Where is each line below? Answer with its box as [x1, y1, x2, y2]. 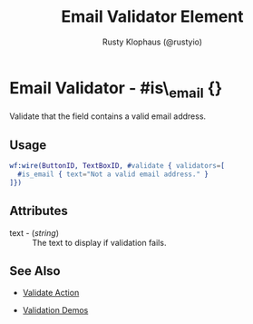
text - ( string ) [9, 227, 59, 238]
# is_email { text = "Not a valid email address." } [17, 170, 209, 179]
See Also [9, 263, 61, 279]
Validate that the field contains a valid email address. [9, 111, 207, 122]
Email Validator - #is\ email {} [9, 77, 223, 102]
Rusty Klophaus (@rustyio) [102, 36, 202, 47]
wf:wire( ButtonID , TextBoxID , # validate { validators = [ [9, 162, 225, 171]
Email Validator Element [61, 6, 244, 27]
